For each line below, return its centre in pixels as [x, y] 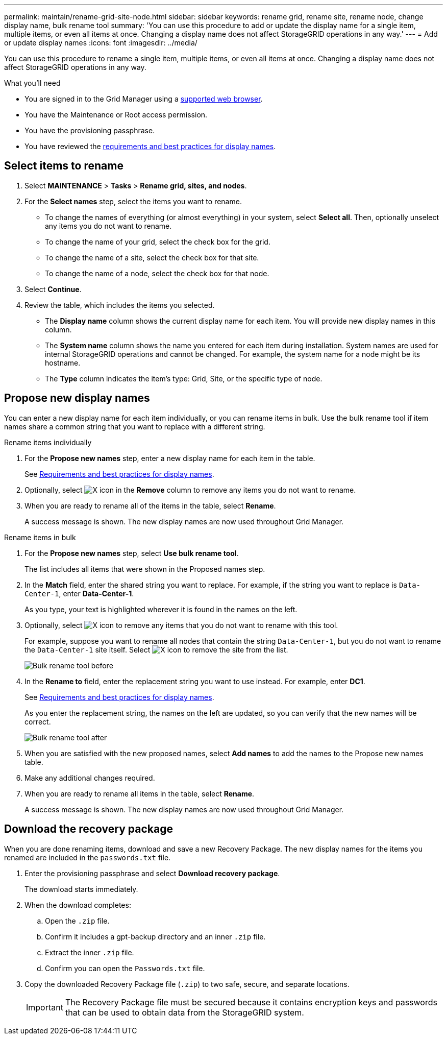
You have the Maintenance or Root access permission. [116, 115]
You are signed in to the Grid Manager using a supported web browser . [144, 99]
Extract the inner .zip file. [90, 952]
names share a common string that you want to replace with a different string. [135, 426]
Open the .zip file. [77, 921]
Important [45, 1007]
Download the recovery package [89, 829]
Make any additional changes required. [90, 778]
